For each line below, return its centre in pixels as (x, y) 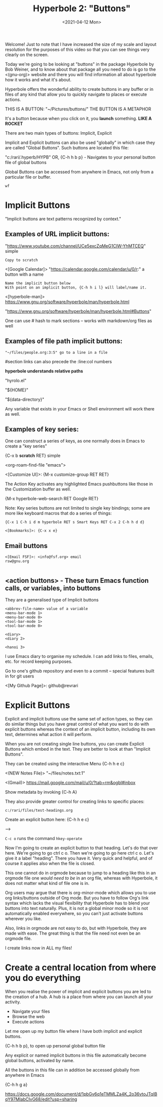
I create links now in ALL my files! (38, 948)
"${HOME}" (17, 390)
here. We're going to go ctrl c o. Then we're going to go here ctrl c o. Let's (80, 853)
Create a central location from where (81, 968)
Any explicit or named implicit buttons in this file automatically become (76, 1055)
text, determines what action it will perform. (49, 734)
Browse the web (28, 1016)
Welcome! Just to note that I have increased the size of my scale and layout (81, 44)
